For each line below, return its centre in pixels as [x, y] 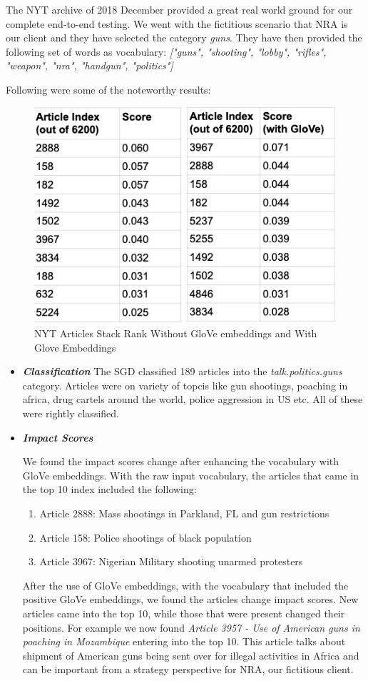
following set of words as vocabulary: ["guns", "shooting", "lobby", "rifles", [166, 51]
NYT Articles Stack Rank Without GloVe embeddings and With [176, 333]
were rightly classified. [71, 413]
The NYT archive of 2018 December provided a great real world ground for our [179, 9]
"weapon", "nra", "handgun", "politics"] [90, 65]
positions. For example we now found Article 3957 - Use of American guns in [191, 627]
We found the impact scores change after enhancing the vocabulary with [181, 461]
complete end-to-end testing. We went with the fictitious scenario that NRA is [177, 23]
